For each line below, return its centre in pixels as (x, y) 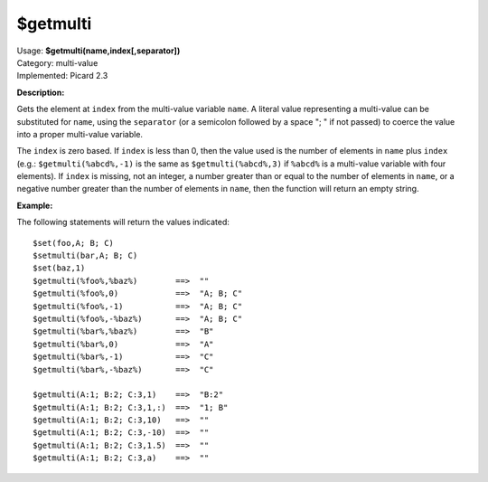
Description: (41, 92)
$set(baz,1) (59, 268)
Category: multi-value (57, 62)
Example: (35, 205)
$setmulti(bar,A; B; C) (85, 256)
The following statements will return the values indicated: (123, 222)
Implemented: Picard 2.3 (62, 76)
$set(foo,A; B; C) (74, 243)
